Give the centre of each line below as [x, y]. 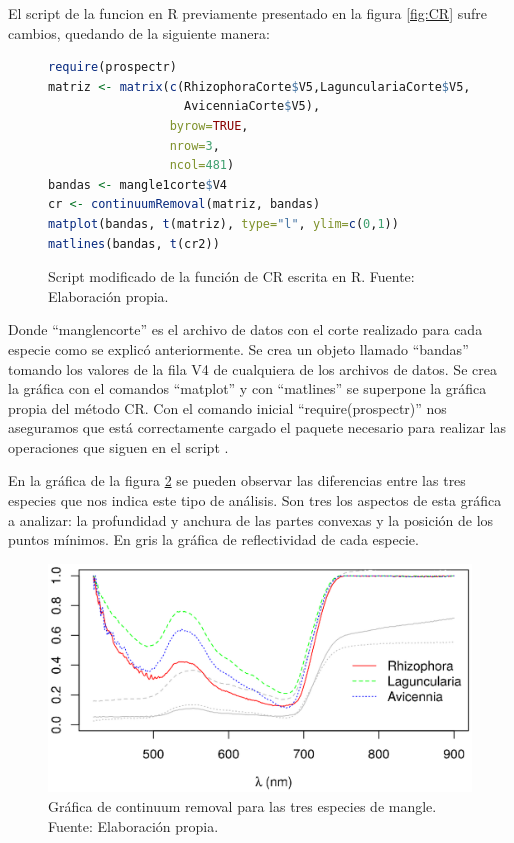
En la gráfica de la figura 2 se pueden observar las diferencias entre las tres [237, 480]
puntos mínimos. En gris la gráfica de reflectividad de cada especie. [213, 539]
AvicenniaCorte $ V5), [252, 106]
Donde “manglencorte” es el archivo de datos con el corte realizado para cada [245, 329]
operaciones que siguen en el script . [118, 446]
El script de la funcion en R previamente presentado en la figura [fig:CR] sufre [247, 13]
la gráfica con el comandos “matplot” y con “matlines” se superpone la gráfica [247, 388]
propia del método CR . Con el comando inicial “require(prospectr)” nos [227, 407]
